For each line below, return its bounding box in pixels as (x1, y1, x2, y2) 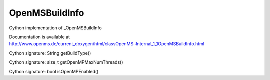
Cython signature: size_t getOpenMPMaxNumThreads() (9, 59, 123, 65)
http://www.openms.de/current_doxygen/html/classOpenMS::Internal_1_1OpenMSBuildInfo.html (9, 41, 205, 47)
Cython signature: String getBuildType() (9, 50, 91, 56)
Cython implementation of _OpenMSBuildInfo (9, 25, 102, 31)
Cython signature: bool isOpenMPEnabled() (9, 68, 99, 74)
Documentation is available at (9, 34, 70, 40)
